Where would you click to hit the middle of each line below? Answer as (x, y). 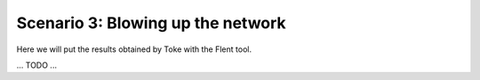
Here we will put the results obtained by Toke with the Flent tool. (134, 49)
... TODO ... (37, 65)
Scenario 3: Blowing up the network (151, 23)
